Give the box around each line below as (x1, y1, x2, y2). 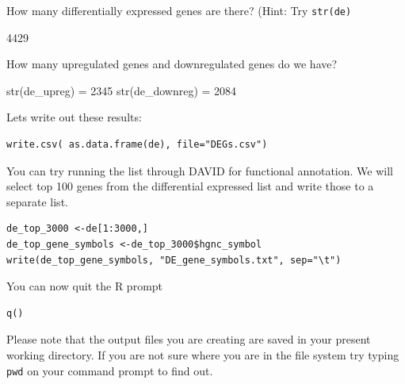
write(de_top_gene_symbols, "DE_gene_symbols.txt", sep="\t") (6, 254, 342, 266)
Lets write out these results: (6, 109, 142, 125)
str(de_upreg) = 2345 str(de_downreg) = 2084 (6, 82, 237, 98)
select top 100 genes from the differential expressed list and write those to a (6, 178, 374, 194)
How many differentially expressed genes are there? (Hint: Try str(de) (6, 2, 352, 18)
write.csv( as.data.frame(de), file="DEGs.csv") (6, 139, 268, 151)
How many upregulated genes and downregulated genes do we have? (6, 56, 338, 72)
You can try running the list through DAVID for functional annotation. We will (6, 162, 393, 179)
